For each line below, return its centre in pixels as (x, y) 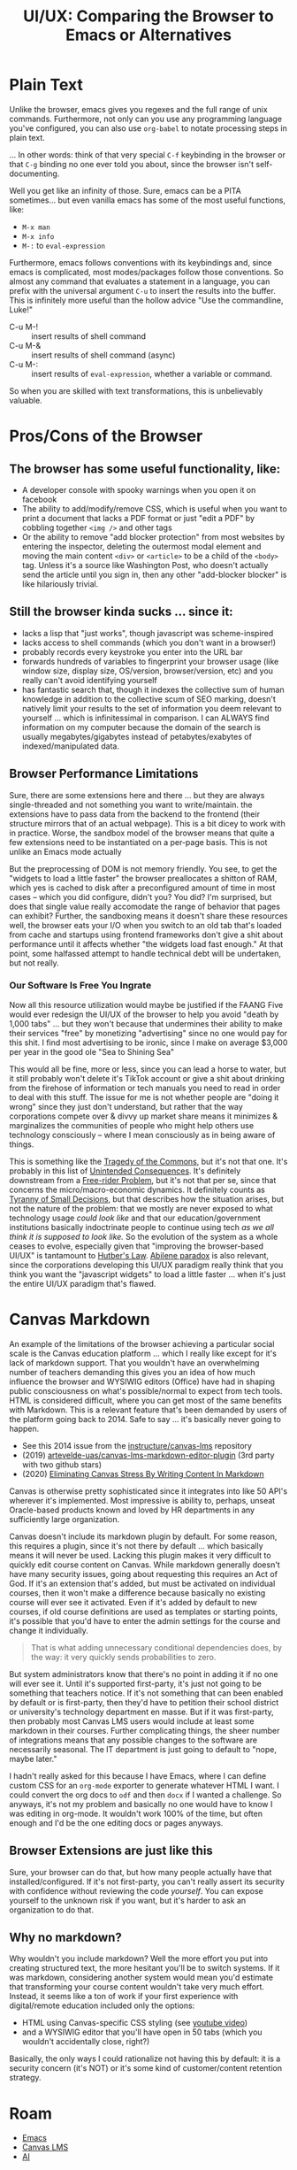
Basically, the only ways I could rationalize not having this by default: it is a (145, 2058)
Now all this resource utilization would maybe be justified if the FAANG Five (146, 1004)
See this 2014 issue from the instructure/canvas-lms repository (137, 1445)
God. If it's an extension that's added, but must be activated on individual (142, 1583)
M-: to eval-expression (64, 245)
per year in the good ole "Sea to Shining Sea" (92, 1051)
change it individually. (49, 1630)
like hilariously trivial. (60, 584)
